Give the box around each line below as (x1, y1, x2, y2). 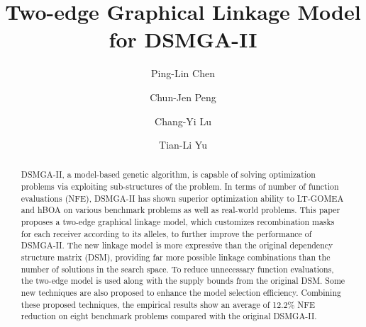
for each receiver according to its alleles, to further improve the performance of (21, 227, 312, 239)
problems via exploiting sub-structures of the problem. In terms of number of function (21, 180, 339, 193)
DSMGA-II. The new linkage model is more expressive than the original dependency (21, 239, 333, 251)
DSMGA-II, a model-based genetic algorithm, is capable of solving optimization (21, 168, 316, 180)
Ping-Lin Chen (151, 66, 215, 81)
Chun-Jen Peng (150, 89, 216, 104)
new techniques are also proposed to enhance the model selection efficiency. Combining (21, 287, 341, 299)
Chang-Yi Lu (155, 113, 211, 128)
